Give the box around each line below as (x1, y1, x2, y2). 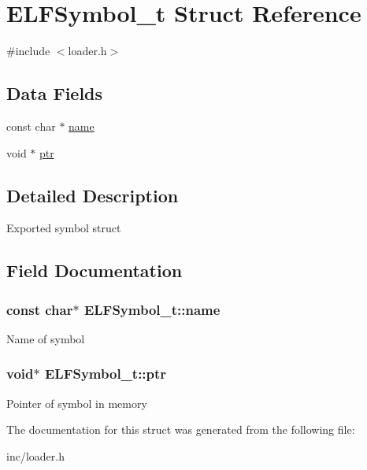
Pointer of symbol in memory (6, 394, 147, 411)
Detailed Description (6, 183, 179, 207)
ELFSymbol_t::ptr (44, 364, 167, 383)
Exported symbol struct (6, 220, 121, 236)
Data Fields (6, 81, 103, 105)
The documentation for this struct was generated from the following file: (6, 421, 355, 438)
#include (6, 43, 50, 59)
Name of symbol (6, 330, 85, 346)
